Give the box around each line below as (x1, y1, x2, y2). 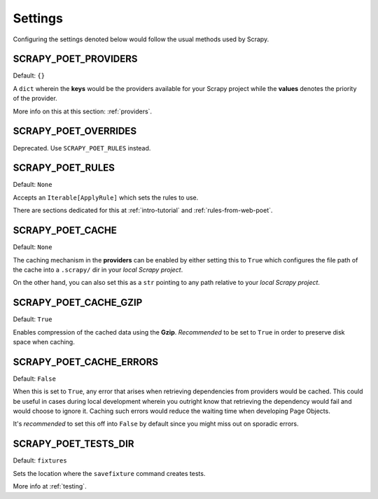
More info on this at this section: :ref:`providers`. (13, 107, 153, 115)
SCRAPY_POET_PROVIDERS (13, 53, 138, 65)
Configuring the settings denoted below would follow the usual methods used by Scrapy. (13, 35, 269, 43)
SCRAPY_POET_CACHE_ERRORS (13, 356, 159, 367)
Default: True (13, 315, 52, 323)
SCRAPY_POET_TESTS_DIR (13, 438, 134, 450)
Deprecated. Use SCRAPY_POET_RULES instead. (13, 143, 151, 152)
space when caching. (13, 337, 75, 346)
